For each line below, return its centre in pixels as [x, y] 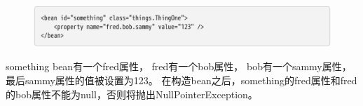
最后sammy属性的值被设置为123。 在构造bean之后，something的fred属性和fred [181, 80]
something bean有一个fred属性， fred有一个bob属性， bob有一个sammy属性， [179, 66]
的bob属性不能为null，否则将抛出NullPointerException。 [132, 94]
